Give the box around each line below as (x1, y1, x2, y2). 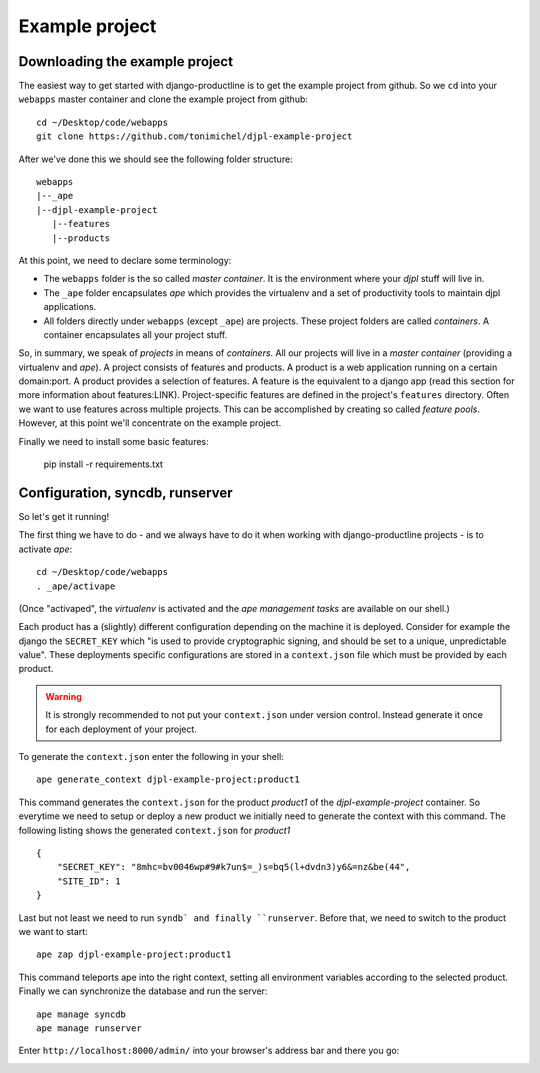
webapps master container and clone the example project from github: (18, 93, 309, 105)
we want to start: (18, 925, 89, 937)
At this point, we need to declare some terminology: (18, 254, 232, 266)
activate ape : (18, 543, 73, 555)
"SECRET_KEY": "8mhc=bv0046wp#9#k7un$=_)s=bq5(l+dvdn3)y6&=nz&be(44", (56, 861, 411, 873)
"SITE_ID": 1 (56, 875, 121, 887)
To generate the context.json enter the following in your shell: (18, 751, 284, 763)
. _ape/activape (36, 580, 116, 592)
